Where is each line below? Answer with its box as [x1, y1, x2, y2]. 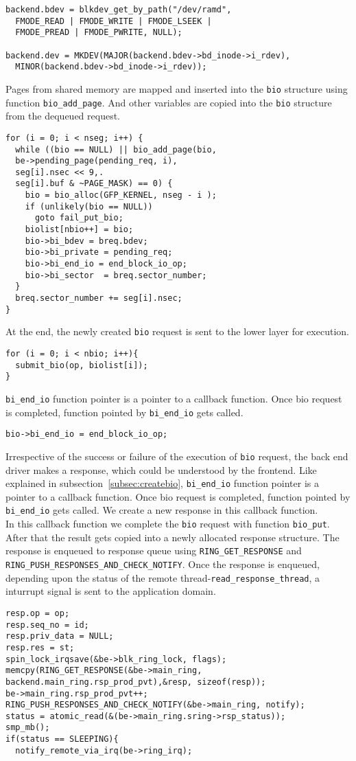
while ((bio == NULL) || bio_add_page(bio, [15, 144, 217, 155]
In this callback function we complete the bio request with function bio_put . [5, 516, 330, 531]
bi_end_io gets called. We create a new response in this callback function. [5, 503, 318, 517]
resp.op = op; [5, 608, 70, 618]
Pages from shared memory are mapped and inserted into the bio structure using [5, 81, 348, 95]
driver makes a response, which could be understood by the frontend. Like [5, 462, 317, 477]
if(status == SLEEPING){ [5, 734, 119, 745]
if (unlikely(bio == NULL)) [25, 201, 153, 212]
